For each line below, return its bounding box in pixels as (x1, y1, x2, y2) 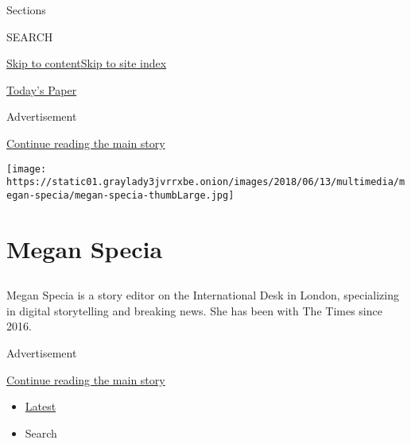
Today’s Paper (6, 81, 77, 98)
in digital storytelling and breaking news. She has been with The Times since (6, 302, 382, 319)
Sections (6, 2, 46, 17)
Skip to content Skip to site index (6, 55, 167, 71)
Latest (25, 398, 56, 415)
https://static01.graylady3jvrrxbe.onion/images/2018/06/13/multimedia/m (6, 176, 405, 188)
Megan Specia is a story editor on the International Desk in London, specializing (6, 287, 399, 303)
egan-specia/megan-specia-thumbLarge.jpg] (6, 189, 235, 201)
